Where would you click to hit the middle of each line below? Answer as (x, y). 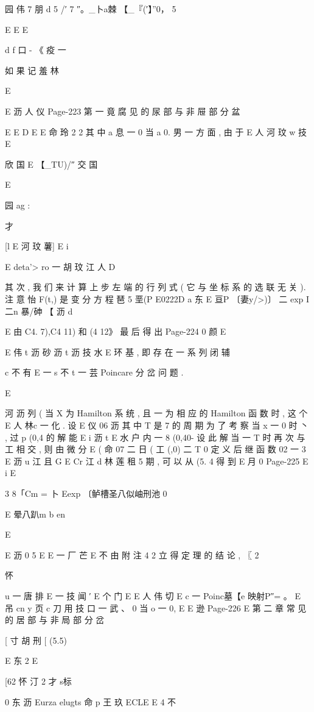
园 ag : (18, 205)
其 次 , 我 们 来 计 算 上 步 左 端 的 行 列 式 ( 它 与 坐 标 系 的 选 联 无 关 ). (155, 287)
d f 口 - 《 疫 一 (36, 50)
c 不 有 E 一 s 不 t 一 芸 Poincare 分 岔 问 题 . (94, 372)
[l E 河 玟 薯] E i (37, 246)
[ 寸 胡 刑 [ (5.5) (36, 640)
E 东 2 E (22, 660)
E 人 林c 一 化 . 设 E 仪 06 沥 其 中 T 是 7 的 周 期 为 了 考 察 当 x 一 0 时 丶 (157, 425)
